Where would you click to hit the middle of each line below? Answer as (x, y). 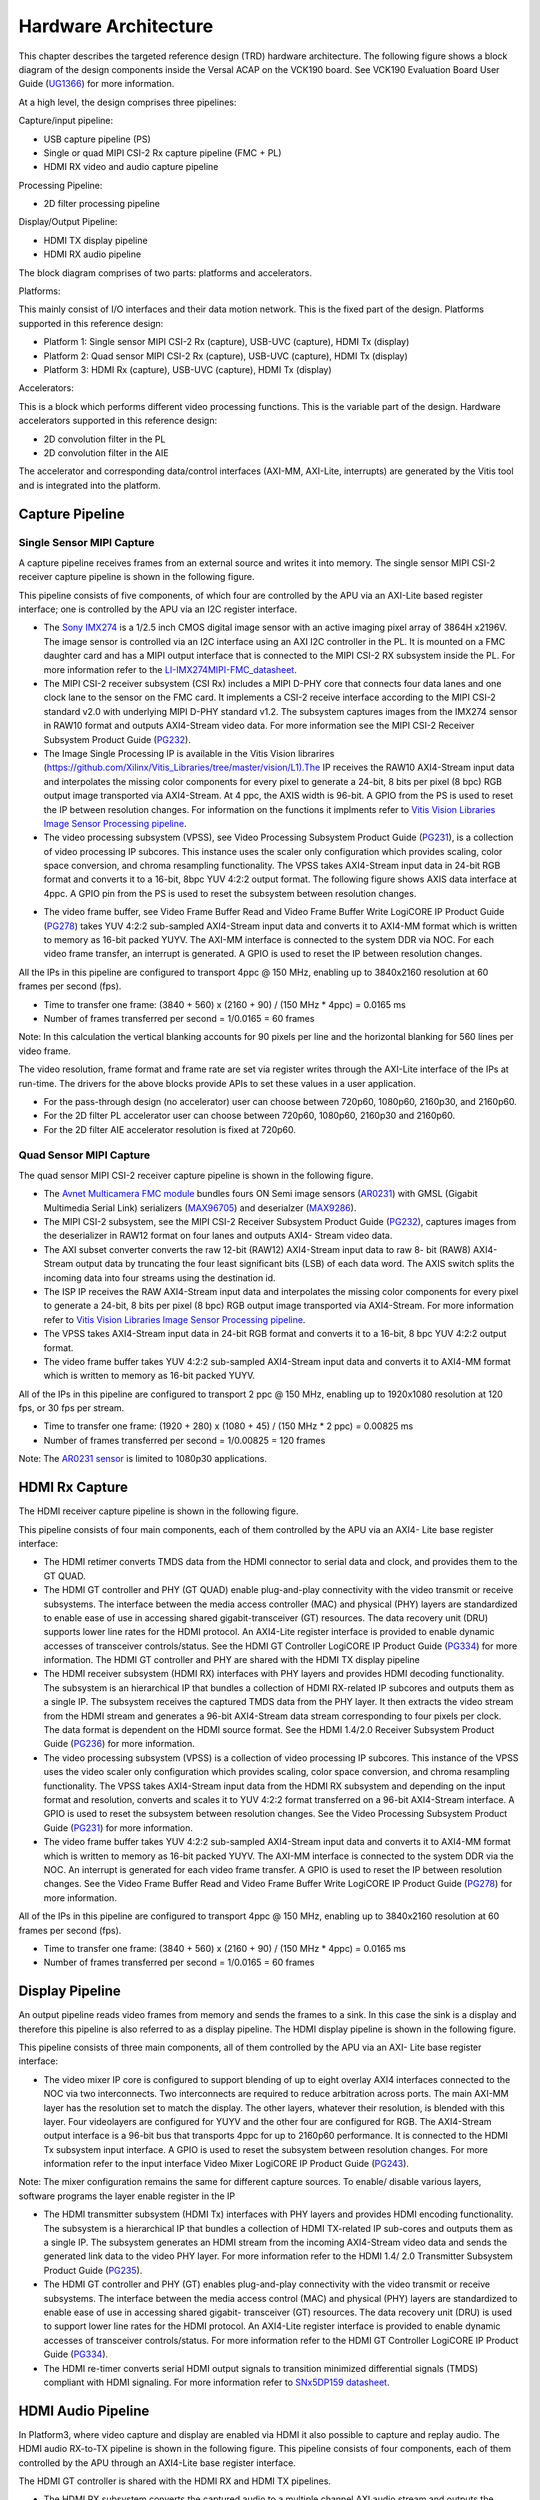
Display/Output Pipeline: (68, 222)
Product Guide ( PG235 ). (93, 2270)
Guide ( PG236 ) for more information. (119, 1744)
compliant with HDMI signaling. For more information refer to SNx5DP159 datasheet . (216, 2382)
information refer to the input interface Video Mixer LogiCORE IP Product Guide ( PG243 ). (226, 2164)
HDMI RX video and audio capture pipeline (131, 167)
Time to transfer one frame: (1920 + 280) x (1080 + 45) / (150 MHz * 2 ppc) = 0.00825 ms (228, 1426)
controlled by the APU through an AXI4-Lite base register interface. (157, 2462)
